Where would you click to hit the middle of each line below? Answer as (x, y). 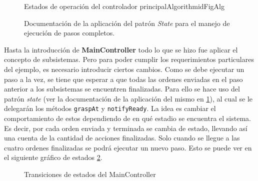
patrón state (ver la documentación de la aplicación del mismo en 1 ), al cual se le (128, 98)
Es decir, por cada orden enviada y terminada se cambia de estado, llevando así (126, 128)
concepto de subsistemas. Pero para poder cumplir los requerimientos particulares (129, 59)
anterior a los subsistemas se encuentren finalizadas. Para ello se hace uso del (122, 89)
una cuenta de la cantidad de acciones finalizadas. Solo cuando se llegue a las (122, 138)
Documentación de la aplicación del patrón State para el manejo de (127, 23)
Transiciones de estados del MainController (90, 174)
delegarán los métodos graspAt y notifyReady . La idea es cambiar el (110, 108)
